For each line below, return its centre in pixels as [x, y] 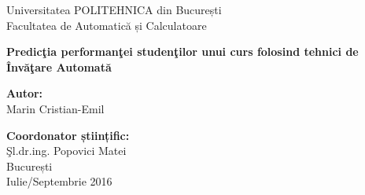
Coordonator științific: [68, 135]
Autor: [25, 93]
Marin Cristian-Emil [55, 108]
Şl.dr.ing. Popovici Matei [66, 151]
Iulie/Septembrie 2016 [59, 181]
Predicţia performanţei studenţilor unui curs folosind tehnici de [182, 52]
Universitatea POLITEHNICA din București [114, 9]
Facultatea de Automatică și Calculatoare [107, 25]
